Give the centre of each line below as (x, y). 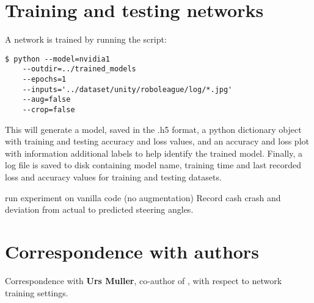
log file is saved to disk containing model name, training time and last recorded (153, 165)
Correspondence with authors (132, 251)
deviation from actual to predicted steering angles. (99, 209)
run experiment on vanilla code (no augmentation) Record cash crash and (143, 197)
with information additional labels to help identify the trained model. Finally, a (154, 153)
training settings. (37, 292)
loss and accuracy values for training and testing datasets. (113, 177)
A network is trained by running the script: (86, 39)
